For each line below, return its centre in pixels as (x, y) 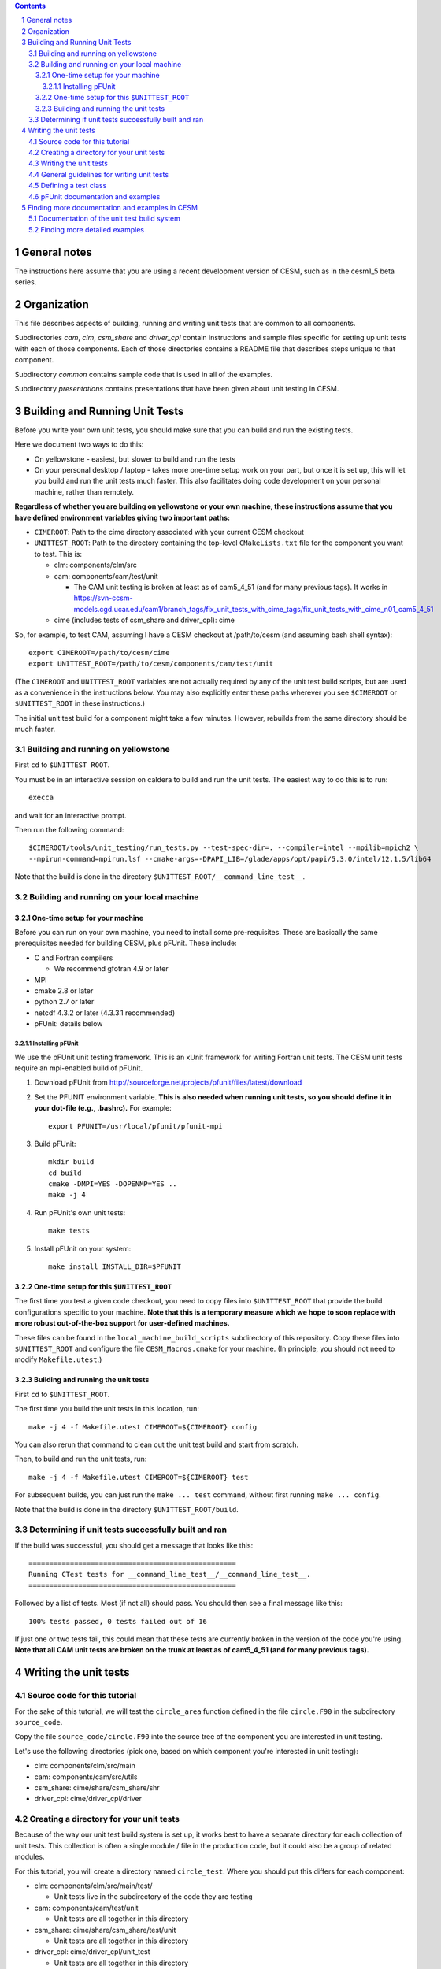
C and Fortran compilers (74, 958)
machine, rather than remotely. (84, 491)
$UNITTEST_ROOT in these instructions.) (80, 703)
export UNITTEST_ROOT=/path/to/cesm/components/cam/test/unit (151, 664)
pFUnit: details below (69, 1024)
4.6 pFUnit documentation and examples (94, 196)
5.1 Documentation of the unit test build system (105, 219)
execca (41, 798)
